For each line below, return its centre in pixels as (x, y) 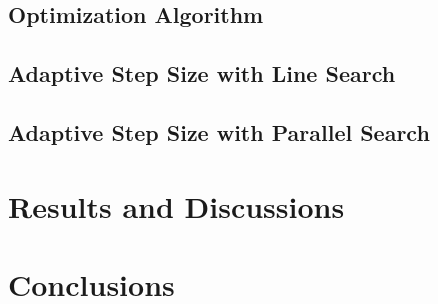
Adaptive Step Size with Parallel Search (219, 131)
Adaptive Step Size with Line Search (202, 73)
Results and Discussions (176, 205)
